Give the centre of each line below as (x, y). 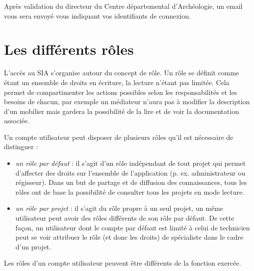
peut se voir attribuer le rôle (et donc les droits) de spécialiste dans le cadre (129, 237)
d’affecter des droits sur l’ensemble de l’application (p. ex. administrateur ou (130, 172)
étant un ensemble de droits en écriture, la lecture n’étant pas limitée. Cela (117, 82)
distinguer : (21, 147)
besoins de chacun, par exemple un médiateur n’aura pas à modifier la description (127, 102)
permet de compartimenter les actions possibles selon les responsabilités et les (121, 92)
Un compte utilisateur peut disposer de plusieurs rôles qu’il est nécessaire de (119, 137)
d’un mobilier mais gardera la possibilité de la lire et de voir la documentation (122, 111)
